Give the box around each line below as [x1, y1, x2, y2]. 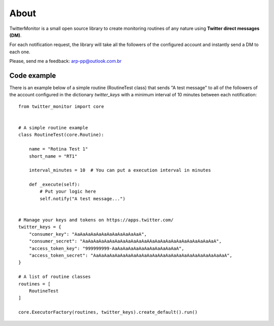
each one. [9, 49, 30, 55]
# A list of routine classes [18, 274, 91, 280]
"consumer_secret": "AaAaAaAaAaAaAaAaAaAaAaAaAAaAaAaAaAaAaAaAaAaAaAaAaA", [28, 238, 222, 244]
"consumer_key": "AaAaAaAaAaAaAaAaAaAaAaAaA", [28, 231, 147, 237]
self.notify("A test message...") [40, 196, 126, 201]
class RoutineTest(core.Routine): [18, 132, 104, 138]
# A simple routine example [18, 125, 88, 130]
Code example [9, 71, 56, 80]
